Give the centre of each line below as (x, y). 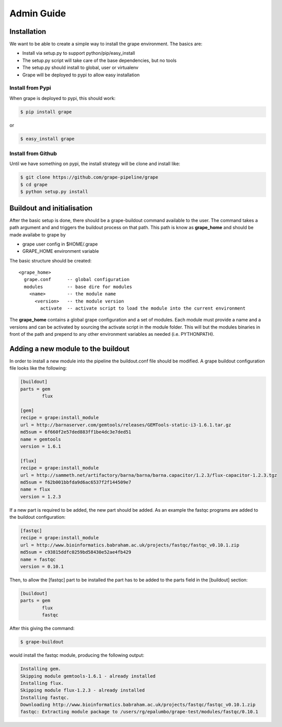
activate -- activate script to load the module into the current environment (143, 308)
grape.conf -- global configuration (77, 280)
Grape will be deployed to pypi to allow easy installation (81, 75)
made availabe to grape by (38, 235)
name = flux (35, 489)
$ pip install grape (46, 112)
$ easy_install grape (47, 139)
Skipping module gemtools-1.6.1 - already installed (88, 676)
